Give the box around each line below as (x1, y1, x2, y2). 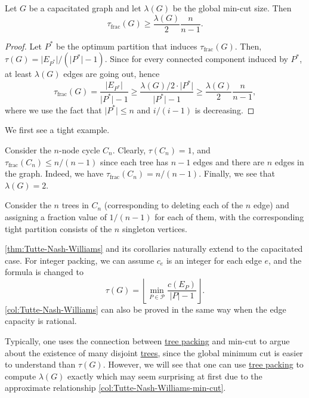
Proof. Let (5, 39, 42, 52)
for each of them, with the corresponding (154, 210, 304, 223)
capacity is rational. (5, 314, 77, 327)
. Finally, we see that (199, 167, 276, 180)
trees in (61, 199, 89, 211)
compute (5, 369, 36, 382)
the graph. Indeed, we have (5, 167, 104, 180)
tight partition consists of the (5, 222, 112, 235)
